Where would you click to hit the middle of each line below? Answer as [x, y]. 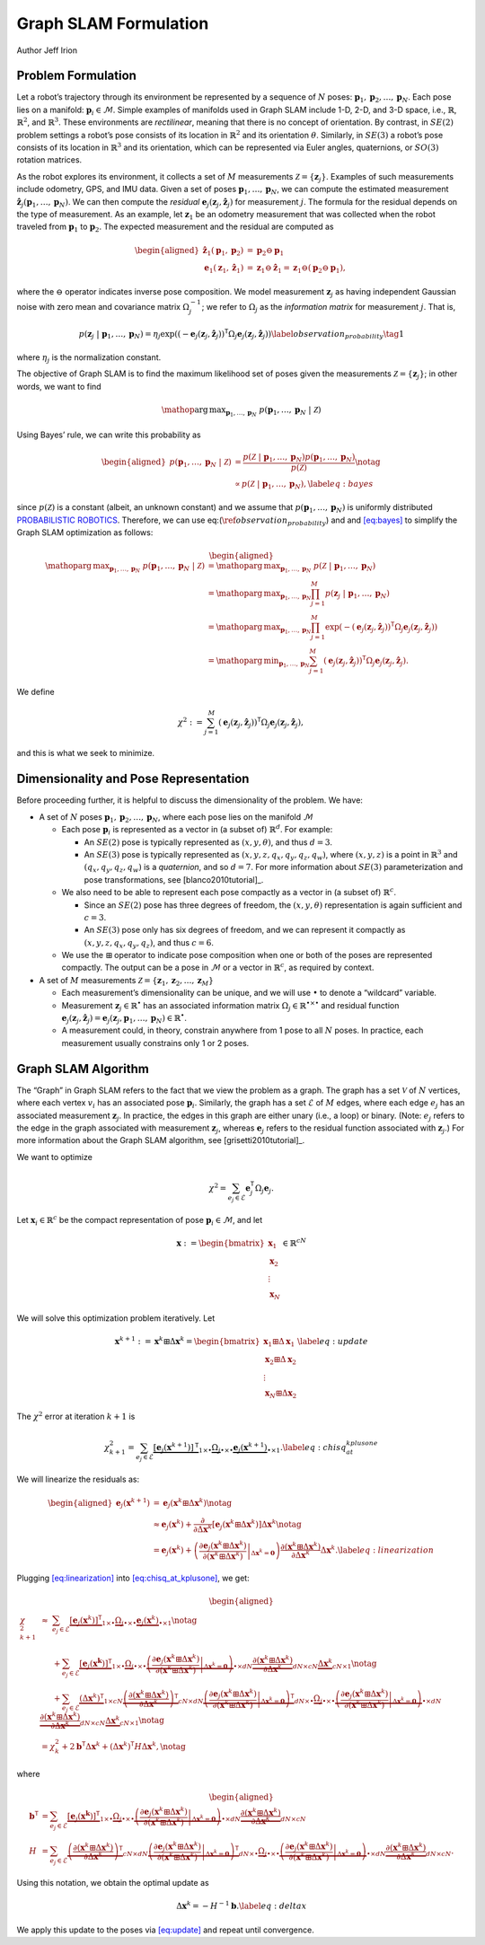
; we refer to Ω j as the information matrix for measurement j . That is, [329, 308]
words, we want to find [59, 386]
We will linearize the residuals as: [78, 1479]
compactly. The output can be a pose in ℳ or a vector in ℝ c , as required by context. [218, 967]
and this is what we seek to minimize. [86, 753]
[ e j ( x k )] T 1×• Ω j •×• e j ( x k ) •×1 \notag [133, 1620]
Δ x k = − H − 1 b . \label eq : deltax [242, 1905]
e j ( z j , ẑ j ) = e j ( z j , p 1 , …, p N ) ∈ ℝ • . [124, 1018]
